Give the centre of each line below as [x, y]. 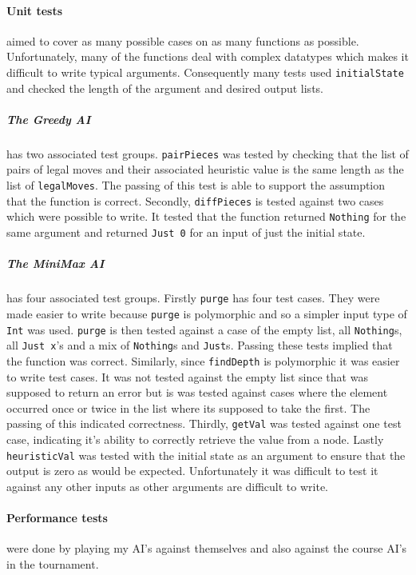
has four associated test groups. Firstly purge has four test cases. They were [193, 298]
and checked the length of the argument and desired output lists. [165, 88]
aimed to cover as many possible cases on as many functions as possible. [183, 40]
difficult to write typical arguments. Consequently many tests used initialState [205, 72]
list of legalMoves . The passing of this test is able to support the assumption [196, 185]
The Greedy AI [49, 119]
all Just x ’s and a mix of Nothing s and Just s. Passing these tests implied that [200, 345]
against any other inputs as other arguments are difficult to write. [168, 486]
